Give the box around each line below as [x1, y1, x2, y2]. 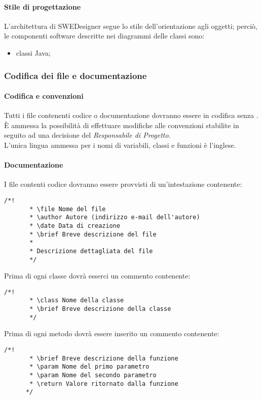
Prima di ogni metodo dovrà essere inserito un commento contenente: [4, 328, 219, 339]
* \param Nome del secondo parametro [29, 372, 157, 379]
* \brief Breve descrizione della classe [29, 305, 171, 313]
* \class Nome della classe [29, 297, 124, 304]
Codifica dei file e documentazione [4, 69, 147, 82]
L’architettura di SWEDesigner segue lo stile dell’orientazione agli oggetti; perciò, [4, 20, 257, 31]
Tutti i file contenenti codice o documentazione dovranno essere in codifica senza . [4, 110, 258, 121]
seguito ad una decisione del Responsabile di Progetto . [4, 130, 171, 140]
